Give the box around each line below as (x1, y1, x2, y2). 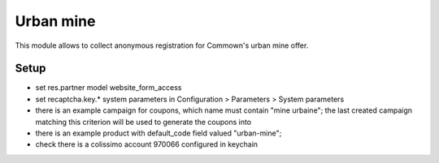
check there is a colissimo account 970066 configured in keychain (35, 139, 259, 149)
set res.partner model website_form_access (35, 83, 182, 92)
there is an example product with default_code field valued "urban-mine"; (35, 128, 282, 138)
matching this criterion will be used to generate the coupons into (35, 117, 252, 127)
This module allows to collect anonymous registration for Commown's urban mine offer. (15, 41, 309, 50)
